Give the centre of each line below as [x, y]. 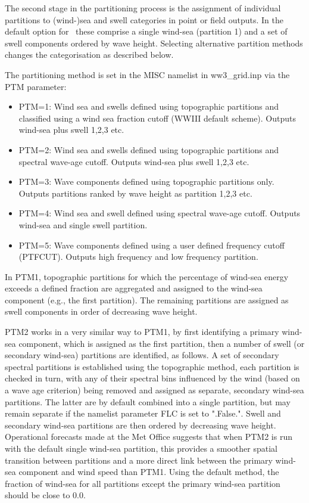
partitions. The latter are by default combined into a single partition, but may [148, 401]
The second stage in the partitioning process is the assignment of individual [143, 8]
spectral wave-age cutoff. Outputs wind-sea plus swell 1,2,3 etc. [134, 161]
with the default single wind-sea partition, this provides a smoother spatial [141, 448]
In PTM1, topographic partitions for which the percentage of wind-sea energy [147, 276]
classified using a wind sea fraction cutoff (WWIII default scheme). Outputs [157, 118]
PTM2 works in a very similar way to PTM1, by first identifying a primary [142, 332]
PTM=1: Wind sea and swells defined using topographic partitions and [149, 106]
